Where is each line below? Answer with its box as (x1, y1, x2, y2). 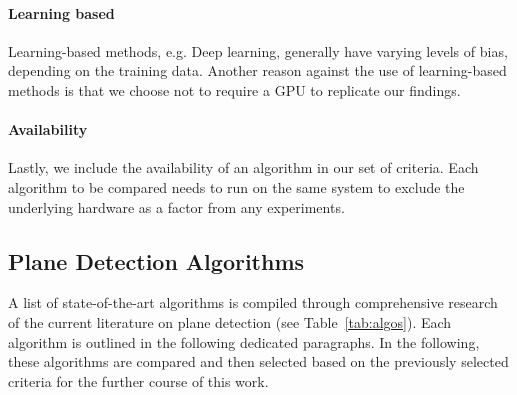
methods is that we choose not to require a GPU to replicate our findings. (8, 79, 461, 100)
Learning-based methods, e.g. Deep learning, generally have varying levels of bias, (8, 40, 508, 61)
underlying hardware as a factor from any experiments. (8, 196, 345, 217)
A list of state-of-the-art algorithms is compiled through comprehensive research (8, 292, 498, 313)
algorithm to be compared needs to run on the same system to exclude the (8, 176, 465, 197)
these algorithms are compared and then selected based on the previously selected (8, 351, 509, 372)
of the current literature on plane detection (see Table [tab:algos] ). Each (8, 311, 452, 332)
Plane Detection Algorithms (8, 245, 305, 276)
